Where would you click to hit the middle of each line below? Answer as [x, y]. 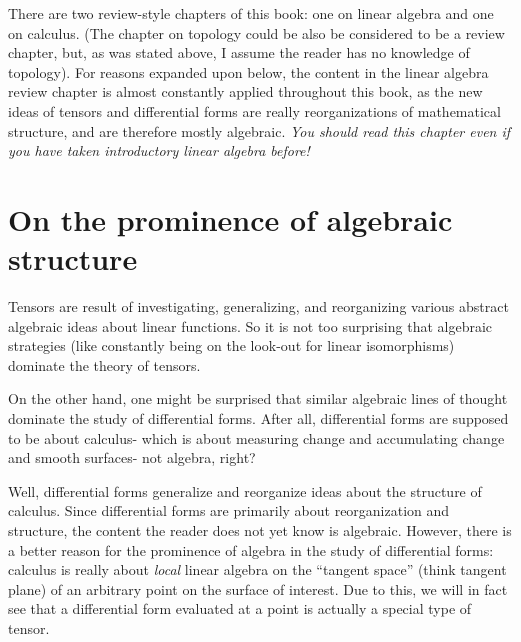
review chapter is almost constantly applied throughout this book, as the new [245, 91]
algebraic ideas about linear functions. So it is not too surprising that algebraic [250, 325]
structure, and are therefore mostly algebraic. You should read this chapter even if [259, 130]
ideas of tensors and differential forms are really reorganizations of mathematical [254, 110]
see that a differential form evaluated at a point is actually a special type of [240, 608]
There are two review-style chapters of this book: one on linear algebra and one [251, 13]
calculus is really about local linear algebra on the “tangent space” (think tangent [257, 569]
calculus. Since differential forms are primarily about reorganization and [229, 510]
